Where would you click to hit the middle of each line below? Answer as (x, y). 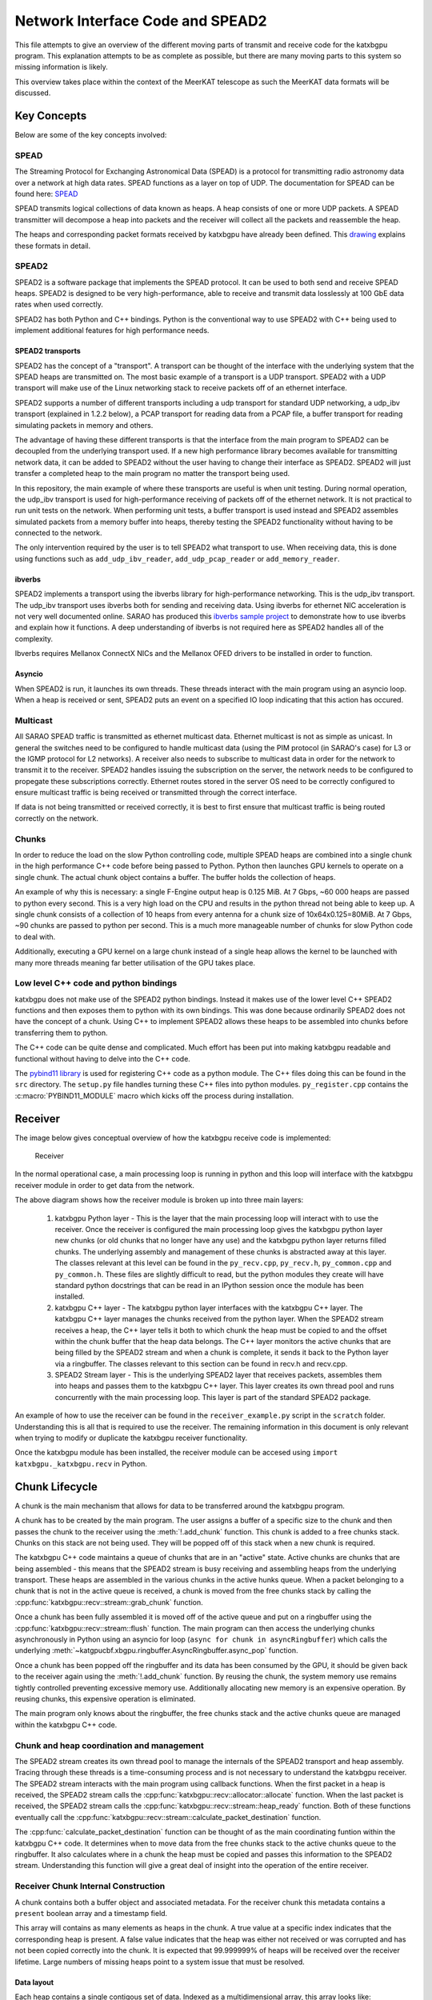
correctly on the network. (57, 818)
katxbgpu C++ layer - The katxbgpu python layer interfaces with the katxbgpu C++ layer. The (209, 1307)
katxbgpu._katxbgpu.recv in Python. (81, 1463)
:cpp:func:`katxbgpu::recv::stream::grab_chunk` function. (109, 1602)
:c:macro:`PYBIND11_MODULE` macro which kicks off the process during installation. (154, 1095)
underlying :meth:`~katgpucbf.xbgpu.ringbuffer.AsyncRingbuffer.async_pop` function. (156, 1650)
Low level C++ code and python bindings (96, 983)
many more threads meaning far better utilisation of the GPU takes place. (135, 962)
